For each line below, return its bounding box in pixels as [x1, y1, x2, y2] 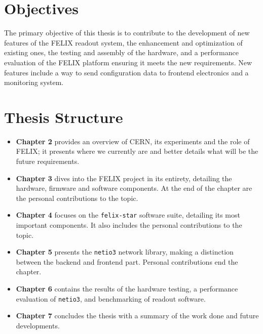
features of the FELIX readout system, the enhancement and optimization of [4, 37, 243, 48]
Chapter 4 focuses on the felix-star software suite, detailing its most [16, 210, 240, 220]
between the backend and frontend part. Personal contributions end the [16, 256, 238, 267]
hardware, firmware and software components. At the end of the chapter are [16, 183, 252, 193]
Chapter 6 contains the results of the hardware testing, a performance [16, 283, 238, 294]
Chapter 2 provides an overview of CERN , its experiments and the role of [16, 136, 250, 146]
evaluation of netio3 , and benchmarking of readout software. [16, 293, 206, 304]
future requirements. [16, 156, 80, 166]
